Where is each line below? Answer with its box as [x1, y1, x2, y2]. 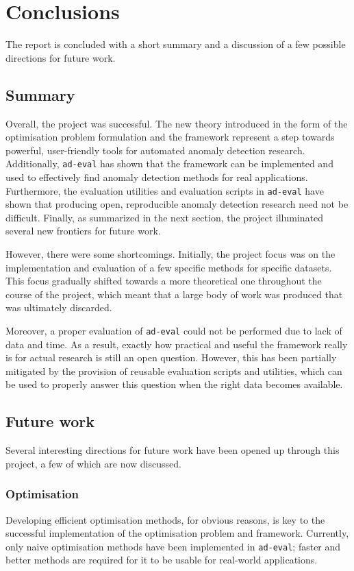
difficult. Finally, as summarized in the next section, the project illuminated [5, 210, 324, 224]
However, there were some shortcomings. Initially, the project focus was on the [5, 246, 336, 260]
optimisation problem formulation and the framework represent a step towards [5, 130, 335, 144]
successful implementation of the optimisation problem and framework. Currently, [5, 526, 349, 540]
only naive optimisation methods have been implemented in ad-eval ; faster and [5, 539, 341, 553]
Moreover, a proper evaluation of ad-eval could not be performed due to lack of [5, 323, 342, 337]
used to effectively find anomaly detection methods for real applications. [5, 169, 308, 184]
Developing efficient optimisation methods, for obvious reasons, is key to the [5, 512, 325, 526]
